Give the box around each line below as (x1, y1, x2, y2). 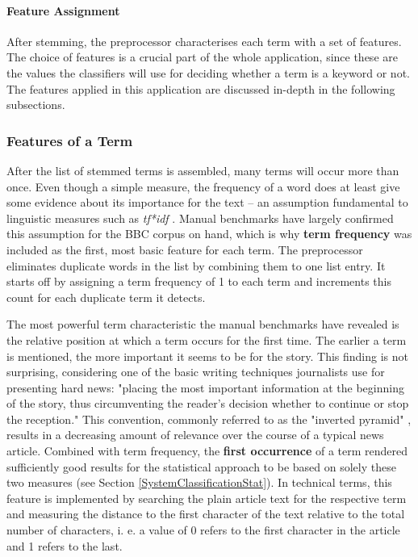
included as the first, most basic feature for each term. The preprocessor (6, 241, 363, 258)
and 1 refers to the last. (6, 537, 123, 554)
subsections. (6, 96, 65, 113)
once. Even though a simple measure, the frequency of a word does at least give (6, 178, 400, 195)
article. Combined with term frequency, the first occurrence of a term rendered (6, 442, 408, 459)
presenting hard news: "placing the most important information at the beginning (6, 379, 404, 396)
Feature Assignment (6, 2, 120, 19)
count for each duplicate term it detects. (6, 288, 206, 305)
